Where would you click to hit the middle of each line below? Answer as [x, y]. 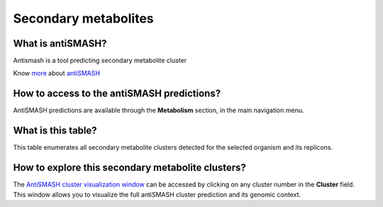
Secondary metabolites [83, 18]
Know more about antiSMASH [57, 73]
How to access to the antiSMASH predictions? [117, 94]
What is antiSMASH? [60, 43]
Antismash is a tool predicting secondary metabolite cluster [100, 61]
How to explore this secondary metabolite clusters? [129, 168]
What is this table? [55, 131]
